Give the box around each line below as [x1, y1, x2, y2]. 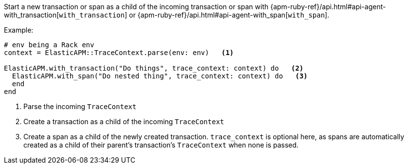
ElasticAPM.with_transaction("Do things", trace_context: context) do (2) [4, 64, 304, 72]
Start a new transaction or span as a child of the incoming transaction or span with [4, 2, 269, 11]
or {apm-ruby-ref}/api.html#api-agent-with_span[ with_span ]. [129, 11, 330, 19]
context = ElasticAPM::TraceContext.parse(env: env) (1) [4, 49, 234, 56]
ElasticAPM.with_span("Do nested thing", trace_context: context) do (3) [12, 72, 308, 80]
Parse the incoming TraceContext [23, 102, 137, 111]
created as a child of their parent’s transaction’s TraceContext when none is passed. [23, 141, 299, 149]
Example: [4, 26, 34, 34]
